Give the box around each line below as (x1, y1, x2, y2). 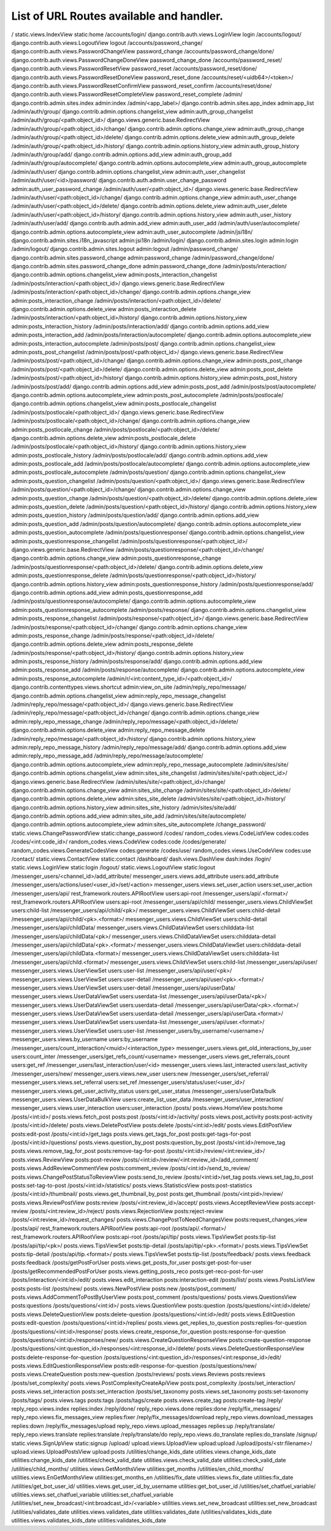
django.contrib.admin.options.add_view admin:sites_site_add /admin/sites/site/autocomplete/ (11, 812, 246, 820)
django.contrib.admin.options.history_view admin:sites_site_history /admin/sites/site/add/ (11, 804, 237, 811)
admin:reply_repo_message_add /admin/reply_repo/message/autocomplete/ (11, 752, 204, 759)
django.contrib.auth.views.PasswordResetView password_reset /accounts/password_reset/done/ (11, 65, 257, 72)
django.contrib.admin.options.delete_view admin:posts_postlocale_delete (11, 434, 196, 441)
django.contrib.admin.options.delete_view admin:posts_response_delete (11, 640, 194, 648)
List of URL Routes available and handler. (11, 9, 224, 23)
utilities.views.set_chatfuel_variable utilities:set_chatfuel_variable (11, 1490, 174, 1498)
